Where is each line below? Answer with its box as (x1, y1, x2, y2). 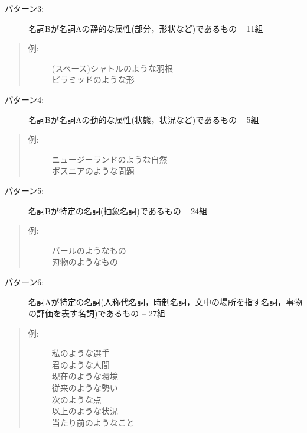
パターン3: (5, 2, 44, 14)
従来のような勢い (51, 382, 118, 394)
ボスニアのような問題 (51, 164, 135, 177)
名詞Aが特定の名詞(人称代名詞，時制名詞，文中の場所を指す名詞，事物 (28, 295, 302, 308)
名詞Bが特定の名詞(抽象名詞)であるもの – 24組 (28, 204, 207, 217)
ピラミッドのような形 (51, 73, 135, 86)
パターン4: (5, 93, 44, 105)
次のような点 (51, 393, 102, 405)
